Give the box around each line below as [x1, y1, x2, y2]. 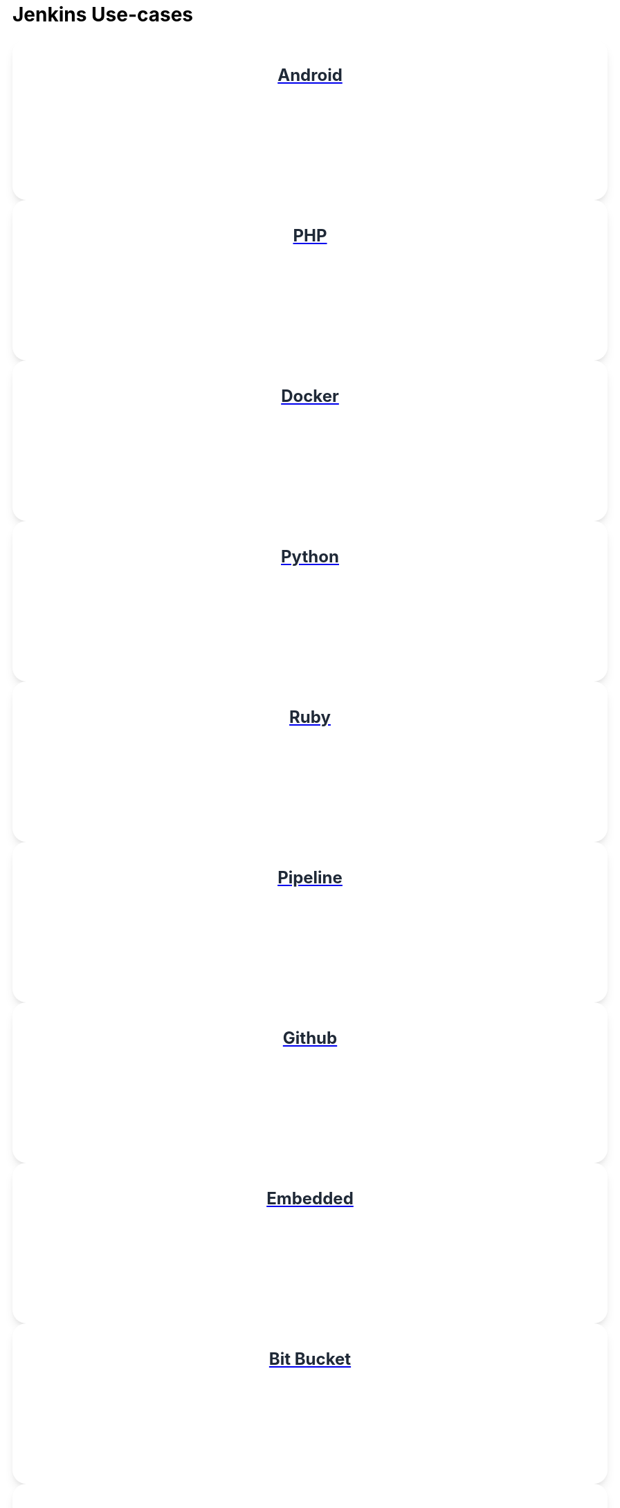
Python [281, 546, 339, 567]
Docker [281, 385, 339, 406]
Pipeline [277, 867, 343, 888]
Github [282, 1027, 338, 1048]
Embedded [266, 1188, 354, 1208]
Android [277, 64, 343, 85]
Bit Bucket [268, 1348, 352, 1369]
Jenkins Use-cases [12, 3, 194, 26]
